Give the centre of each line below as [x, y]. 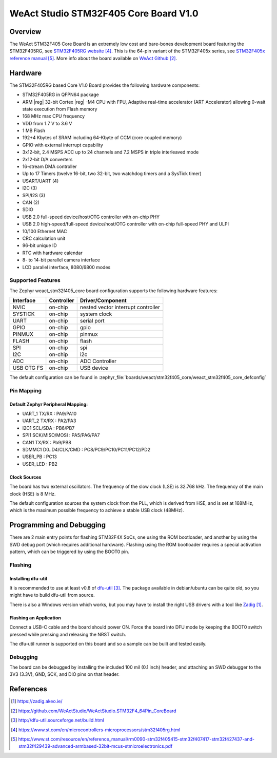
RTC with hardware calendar [53, 253]
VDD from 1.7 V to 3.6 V [47, 123]
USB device [94, 368]
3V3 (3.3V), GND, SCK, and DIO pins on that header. [65, 674]
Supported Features [35, 280]
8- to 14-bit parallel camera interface [61, 260]
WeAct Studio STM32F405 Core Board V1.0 [104, 13]
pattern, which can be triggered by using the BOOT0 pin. [69, 552]
